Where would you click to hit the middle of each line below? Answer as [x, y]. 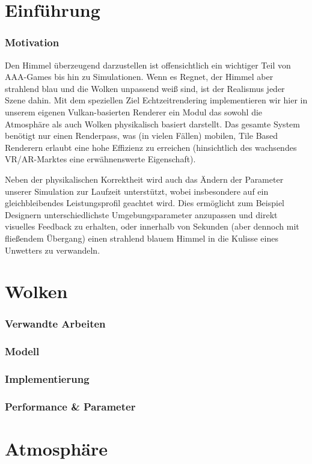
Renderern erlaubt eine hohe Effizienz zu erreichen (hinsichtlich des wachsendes [151, 147]
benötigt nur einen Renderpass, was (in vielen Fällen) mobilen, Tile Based [142, 136]
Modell [22, 351]
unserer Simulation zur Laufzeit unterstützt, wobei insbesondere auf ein [137, 191]
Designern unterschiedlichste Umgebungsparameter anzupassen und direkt [141, 214]
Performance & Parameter [70, 406]
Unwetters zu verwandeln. [53, 250]
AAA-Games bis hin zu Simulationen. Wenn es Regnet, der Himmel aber [139, 77]
